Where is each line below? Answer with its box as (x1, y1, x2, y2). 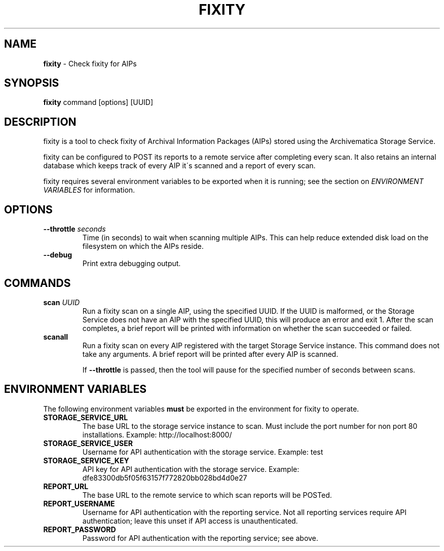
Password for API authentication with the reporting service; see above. (82, 533, 318, 542)
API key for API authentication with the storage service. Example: (82, 464, 300, 473)
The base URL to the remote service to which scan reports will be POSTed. (82, 490, 332, 499)
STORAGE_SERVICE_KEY (43, 456, 129, 465)
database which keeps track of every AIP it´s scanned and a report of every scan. (43, 161, 316, 170)
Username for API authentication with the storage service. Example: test (82, 447, 323, 456)
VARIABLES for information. (43, 186, 135, 195)
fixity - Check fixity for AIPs (43, 59, 137, 68)
